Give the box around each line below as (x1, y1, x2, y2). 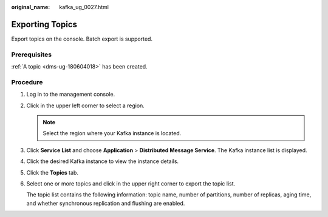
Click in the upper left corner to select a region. (26, 102, 145, 109)
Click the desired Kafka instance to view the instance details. (26, 158, 179, 165)
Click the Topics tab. (26, 169, 79, 176)
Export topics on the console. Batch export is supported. (11, 35, 153, 42)
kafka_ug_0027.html (59, 4, 109, 10)
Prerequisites (11, 50, 52, 59)
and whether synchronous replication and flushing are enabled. (26, 199, 185, 207)
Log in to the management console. (26, 91, 115, 98)
